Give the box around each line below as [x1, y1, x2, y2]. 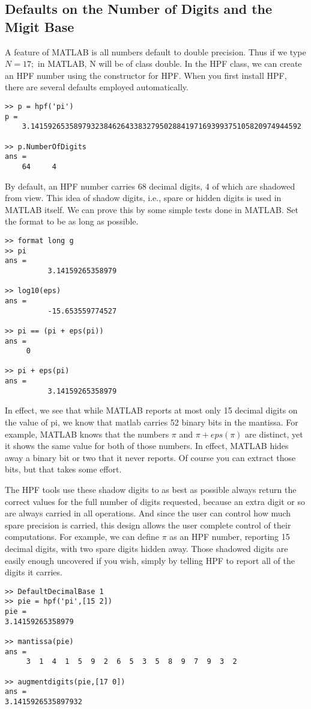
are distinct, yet [245, 427, 303, 440]
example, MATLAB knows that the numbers [5, 427, 169, 440]
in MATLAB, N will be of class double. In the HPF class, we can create [37, 57, 302, 70]
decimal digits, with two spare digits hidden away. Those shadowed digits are [5, 542, 288, 554]
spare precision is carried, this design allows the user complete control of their [5, 518, 291, 531]
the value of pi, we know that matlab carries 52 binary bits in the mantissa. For [5, 416, 298, 429]
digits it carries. [5, 566, 62, 578]
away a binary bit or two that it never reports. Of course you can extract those [5, 451, 296, 463]
